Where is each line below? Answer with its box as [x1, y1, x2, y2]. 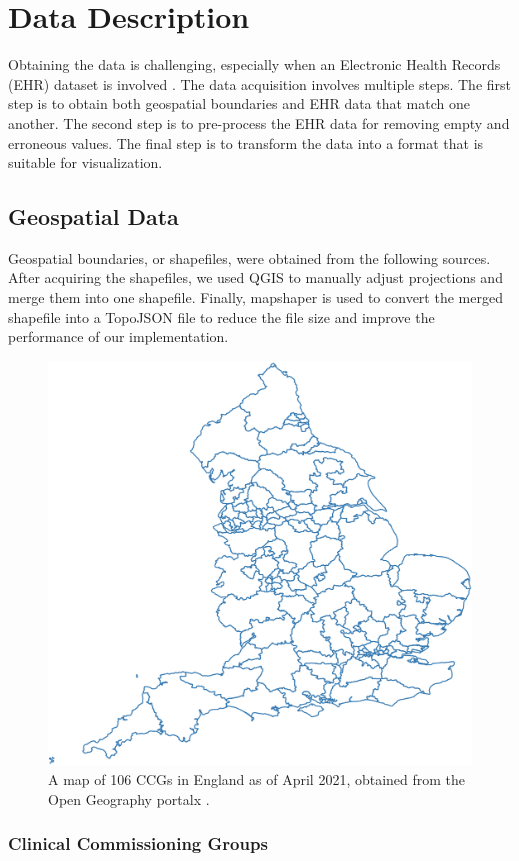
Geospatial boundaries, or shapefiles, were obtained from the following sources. [8, 247, 491, 268]
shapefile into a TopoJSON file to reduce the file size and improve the [8, 306, 435, 327]
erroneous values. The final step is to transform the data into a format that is [8, 132, 484, 153]
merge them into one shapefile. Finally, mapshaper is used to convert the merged [8, 287, 503, 308]
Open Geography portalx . [48, 788, 210, 809]
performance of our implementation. [8, 326, 229, 347]
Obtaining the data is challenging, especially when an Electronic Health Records [8, 54, 501, 75]
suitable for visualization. [8, 152, 163, 173]
